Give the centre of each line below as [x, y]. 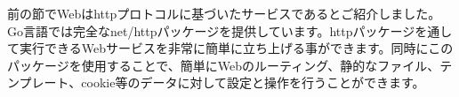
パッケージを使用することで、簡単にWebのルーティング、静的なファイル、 [224, 65]
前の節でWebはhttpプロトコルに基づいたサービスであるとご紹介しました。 [224, 13]
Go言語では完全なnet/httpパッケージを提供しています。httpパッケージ [211, 30]
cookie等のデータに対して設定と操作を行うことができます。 [253, 82]
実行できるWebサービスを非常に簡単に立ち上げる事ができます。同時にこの [236, 48]
